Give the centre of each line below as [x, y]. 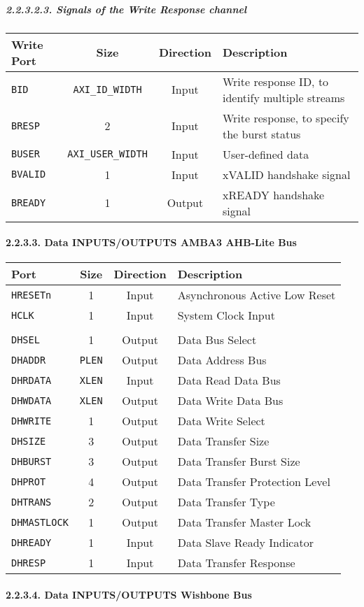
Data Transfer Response [236, 563]
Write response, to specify [286, 117]
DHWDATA [31, 400]
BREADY [29, 202]
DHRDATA [31, 380]
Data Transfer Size [223, 441]
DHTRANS [31, 502]
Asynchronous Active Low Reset [257, 295]
